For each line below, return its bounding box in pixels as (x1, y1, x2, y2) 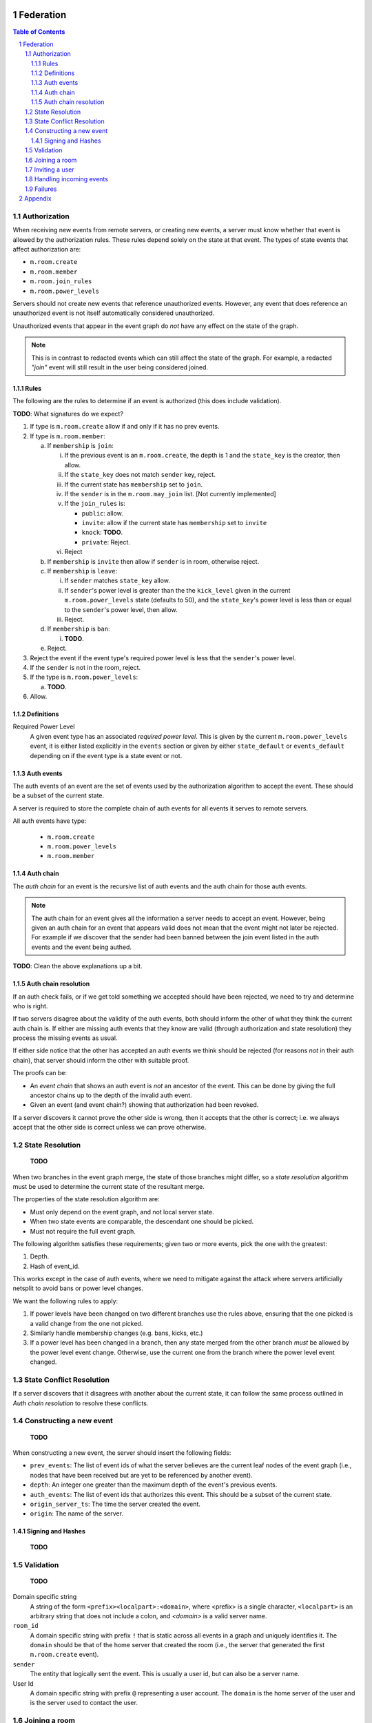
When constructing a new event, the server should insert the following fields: (12, 1449, 231, 1457)
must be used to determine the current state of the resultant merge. (12, 1182, 205, 1190)
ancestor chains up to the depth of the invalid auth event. (30, 1091, 192, 1099)
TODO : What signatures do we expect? (12, 409, 124, 418)
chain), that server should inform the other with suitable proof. (12, 1056, 189, 1064)
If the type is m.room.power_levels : (30, 673, 138, 682)
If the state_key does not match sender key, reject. (64, 471, 216, 479)
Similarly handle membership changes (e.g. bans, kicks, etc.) (30, 1329, 203, 1337)
